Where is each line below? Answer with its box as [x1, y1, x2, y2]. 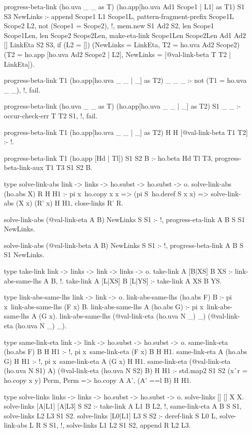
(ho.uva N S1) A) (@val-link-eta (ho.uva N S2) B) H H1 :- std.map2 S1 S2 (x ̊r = [4, 365, 248, 376]
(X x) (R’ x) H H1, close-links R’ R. [16, 198, 123, 208]
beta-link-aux [4, 162, 44, 172]
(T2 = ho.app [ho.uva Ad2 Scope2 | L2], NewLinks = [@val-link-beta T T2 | [4, 49, 231, 59]
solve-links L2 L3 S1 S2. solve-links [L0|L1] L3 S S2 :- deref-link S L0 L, [4, 410, 218, 420]
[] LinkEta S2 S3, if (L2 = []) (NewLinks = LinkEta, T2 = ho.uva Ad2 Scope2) [4, 39, 240, 50]
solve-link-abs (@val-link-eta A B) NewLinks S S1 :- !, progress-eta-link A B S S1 [4, 214, 245, 224]
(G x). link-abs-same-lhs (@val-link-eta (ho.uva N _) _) [39, 311, 206, 321]
